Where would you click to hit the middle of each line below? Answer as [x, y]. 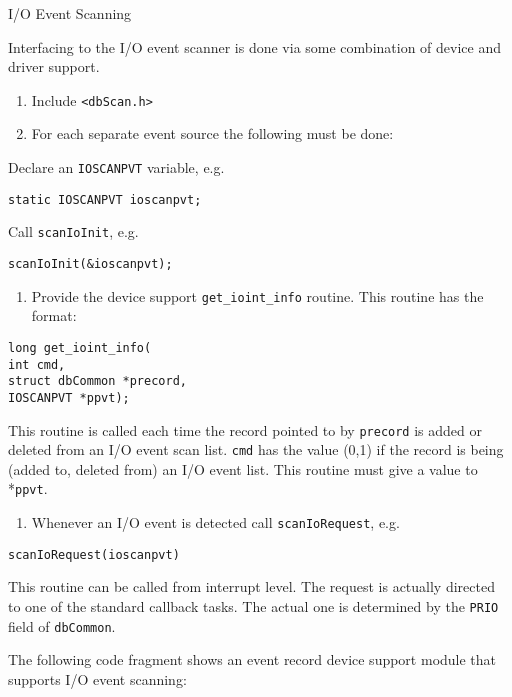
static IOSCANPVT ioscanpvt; [105, 199]
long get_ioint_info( [80, 347]
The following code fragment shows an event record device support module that [252, 659]
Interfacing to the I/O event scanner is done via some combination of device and [254, 46]
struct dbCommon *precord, [97, 381]
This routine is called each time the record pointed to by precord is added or [245, 429]
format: [54, 315]
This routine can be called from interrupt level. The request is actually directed [251, 586]
